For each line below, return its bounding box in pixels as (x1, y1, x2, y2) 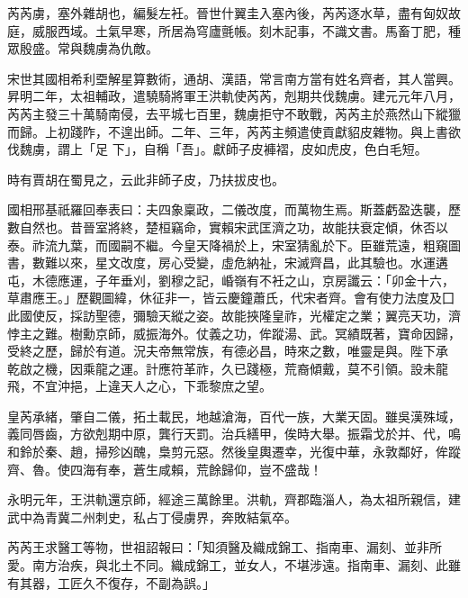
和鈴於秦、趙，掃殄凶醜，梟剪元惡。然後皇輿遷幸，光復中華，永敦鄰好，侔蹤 (7, 442, 461, 461)
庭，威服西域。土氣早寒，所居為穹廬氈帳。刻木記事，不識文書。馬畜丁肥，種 (7, 21, 461, 40)
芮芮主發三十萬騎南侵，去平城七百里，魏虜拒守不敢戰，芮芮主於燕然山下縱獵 (7, 104, 461, 122)
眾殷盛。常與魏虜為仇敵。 (7, 39, 158, 58)
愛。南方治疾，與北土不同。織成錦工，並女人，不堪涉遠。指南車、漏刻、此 (7, 556, 448, 575)
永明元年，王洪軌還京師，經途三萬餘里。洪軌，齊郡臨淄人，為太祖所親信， (7, 490, 448, 509)
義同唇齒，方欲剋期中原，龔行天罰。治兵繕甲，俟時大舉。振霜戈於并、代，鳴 (7, 424, 461, 443)
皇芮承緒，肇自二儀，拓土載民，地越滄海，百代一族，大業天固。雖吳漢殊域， (7, 406, 461, 425)
